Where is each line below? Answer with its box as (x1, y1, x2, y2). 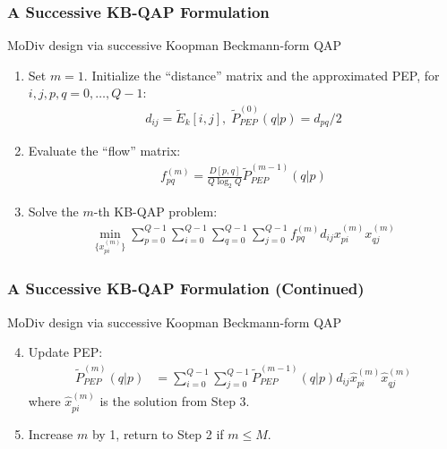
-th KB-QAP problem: (93, 202, 218, 221)
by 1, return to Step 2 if (91, 424, 224, 443)
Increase (28, 424, 73, 443)
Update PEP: (28, 343, 103, 361)
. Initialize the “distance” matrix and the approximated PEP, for (83, 65, 440, 84)
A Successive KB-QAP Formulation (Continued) (7, 277, 365, 300)
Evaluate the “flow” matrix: (28, 141, 181, 160)
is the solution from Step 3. (99, 392, 250, 411)
